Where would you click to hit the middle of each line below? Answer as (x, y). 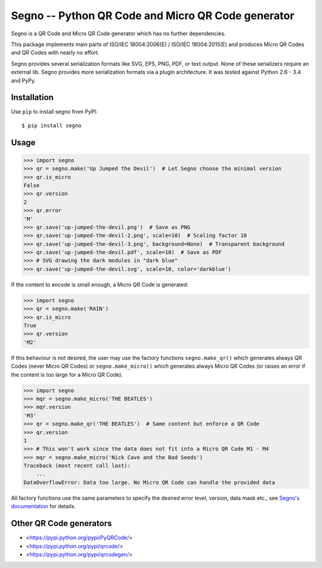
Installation (32, 98)
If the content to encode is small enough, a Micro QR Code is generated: (100, 285)
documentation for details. (43, 506)
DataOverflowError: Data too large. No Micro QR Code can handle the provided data (149, 482)
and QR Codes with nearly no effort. (55, 53)
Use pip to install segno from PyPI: (54, 112)
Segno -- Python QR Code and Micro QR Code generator (153, 16)
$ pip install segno (52, 125)
